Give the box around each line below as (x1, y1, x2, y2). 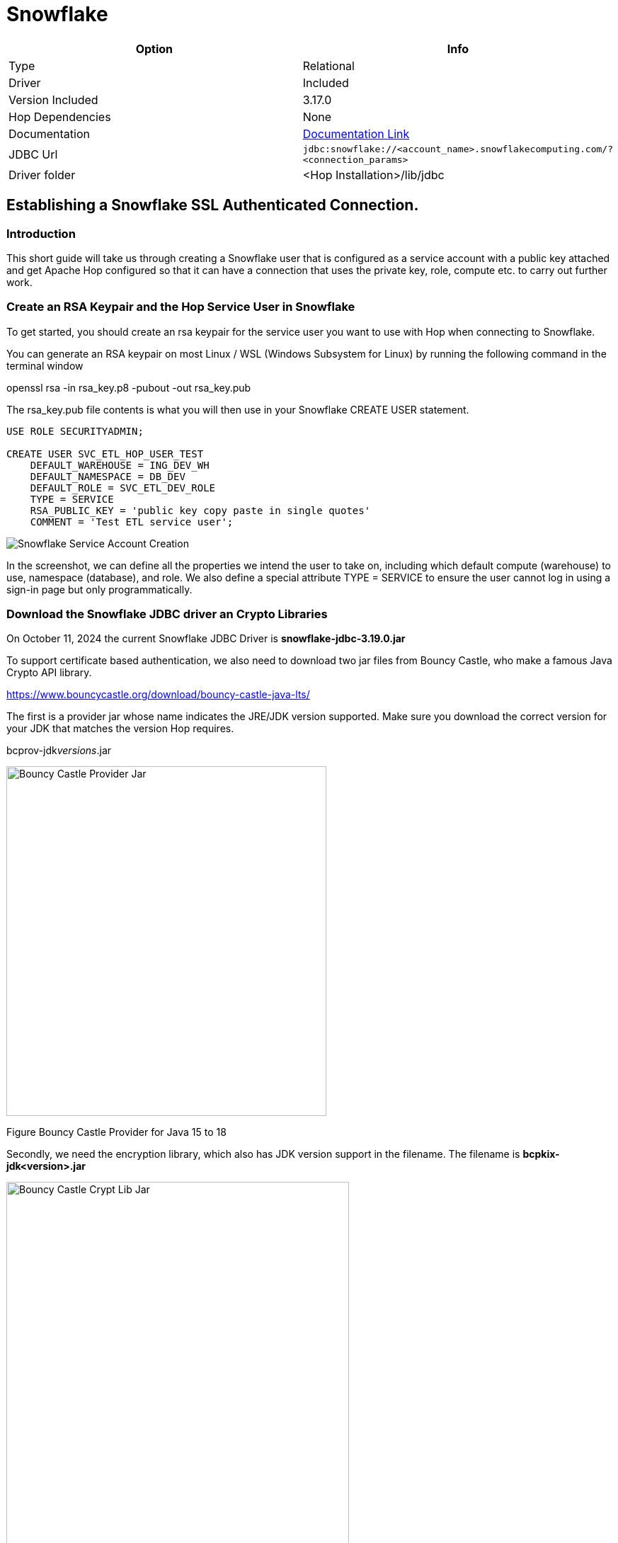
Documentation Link (302, 126, 410, 141)
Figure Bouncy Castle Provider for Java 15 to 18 (6, 1126, 227, 1139)
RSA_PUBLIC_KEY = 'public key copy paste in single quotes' (30, 504, 371, 516)
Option (135, 41, 173, 56)
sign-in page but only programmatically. (6, 583, 193, 596)
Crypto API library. (6, 666, 92, 679)
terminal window (6, 359, 84, 372)
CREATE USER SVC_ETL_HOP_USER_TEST (6, 448, 204, 460)
